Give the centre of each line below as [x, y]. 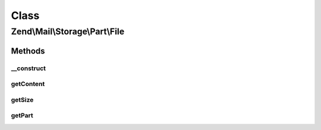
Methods [28, 51]
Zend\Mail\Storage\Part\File [68, 31]
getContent [28, 84]
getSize [22, 100]
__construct [29, 68]
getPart [22, 116]
